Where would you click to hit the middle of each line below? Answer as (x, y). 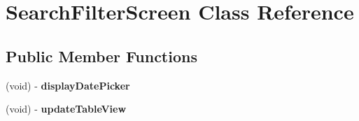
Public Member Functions (101, 56)
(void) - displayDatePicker (68, 85)
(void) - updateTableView (66, 109)
